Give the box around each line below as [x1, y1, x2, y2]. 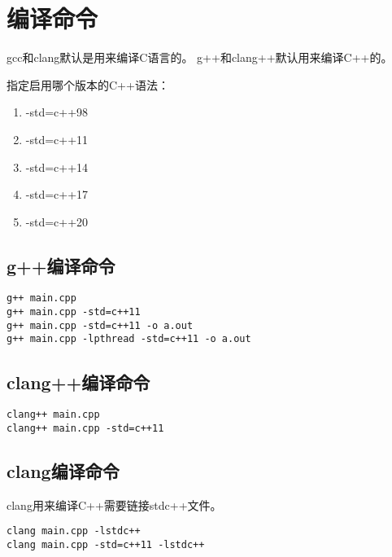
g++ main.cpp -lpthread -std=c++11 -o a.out [7, 333, 251, 345]
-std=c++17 [25, 186, 89, 203]
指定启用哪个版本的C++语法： [7, 76, 169, 93]
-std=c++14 [25, 158, 89, 175]
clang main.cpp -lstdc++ [7, 525, 141, 537]
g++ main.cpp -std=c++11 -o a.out [7, 319, 194, 331]
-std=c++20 [25, 213, 89, 230]
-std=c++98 [25, 103, 89, 121]
